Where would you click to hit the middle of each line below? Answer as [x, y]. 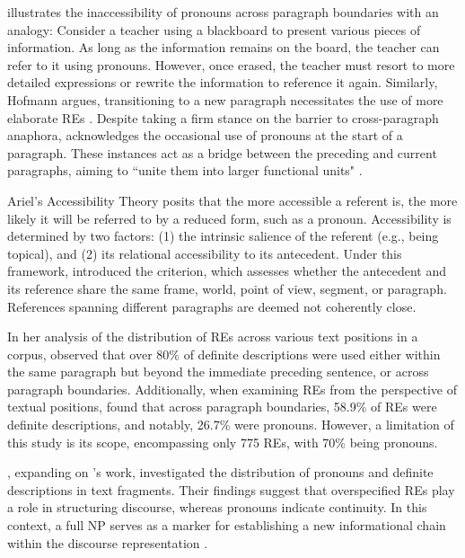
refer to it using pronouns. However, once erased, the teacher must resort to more [231, 64]
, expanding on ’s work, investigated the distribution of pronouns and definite [220, 472]
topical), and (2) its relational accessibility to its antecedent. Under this [205, 253]
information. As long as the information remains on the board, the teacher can [224, 47]
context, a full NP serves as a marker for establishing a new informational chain [227, 525]
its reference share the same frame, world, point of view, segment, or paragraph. [227, 288]
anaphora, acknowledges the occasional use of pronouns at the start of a [205, 135]
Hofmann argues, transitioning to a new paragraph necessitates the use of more [225, 99]
